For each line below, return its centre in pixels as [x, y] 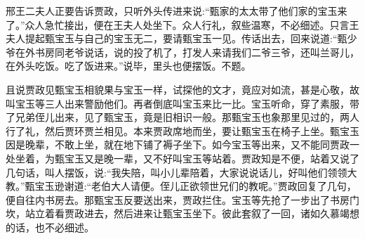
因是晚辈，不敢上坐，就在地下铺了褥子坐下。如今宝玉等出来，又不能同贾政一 [182, 144]
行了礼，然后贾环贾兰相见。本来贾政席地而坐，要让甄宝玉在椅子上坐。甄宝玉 [182, 130]
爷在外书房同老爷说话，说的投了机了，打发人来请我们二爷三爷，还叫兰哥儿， [182, 52]
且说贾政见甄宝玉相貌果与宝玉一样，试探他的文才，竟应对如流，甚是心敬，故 [182, 89]
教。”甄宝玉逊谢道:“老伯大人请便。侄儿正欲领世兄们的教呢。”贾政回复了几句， [181, 186]
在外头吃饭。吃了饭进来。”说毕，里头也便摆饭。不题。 [128, 66]
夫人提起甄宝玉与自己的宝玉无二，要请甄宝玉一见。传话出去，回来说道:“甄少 [181, 38]
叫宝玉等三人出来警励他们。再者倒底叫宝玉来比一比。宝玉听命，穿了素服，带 [182, 103]
